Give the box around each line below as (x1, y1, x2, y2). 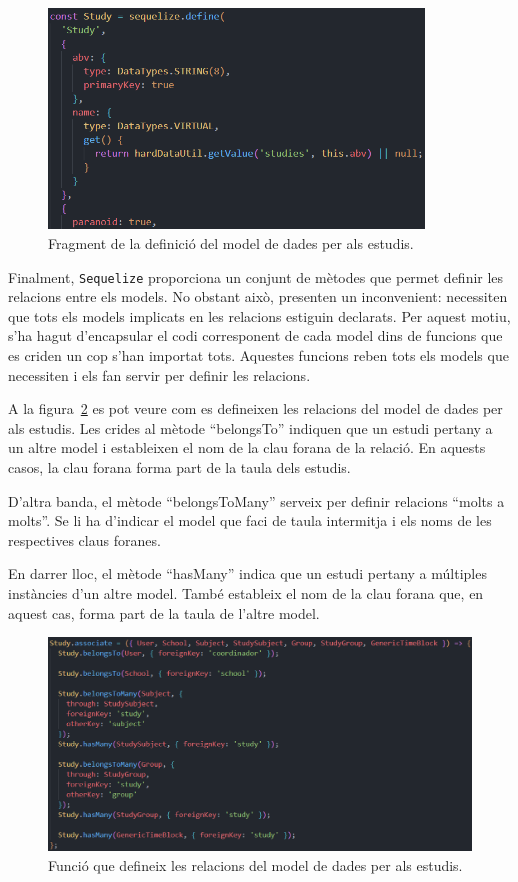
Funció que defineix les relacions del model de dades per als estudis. (48, 854, 463, 875)
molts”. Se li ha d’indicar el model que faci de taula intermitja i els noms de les (8, 510, 492, 531)
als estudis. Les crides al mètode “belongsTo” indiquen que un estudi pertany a (8, 417, 493, 438)
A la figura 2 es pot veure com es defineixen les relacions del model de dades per (8, 398, 503, 419)
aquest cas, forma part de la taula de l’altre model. (8, 602, 320, 623)
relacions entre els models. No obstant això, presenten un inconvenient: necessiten (8, 286, 508, 307)
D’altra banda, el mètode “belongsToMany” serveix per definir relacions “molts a (8, 490, 505, 511)
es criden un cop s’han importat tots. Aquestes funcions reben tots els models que (8, 344, 509, 365)
